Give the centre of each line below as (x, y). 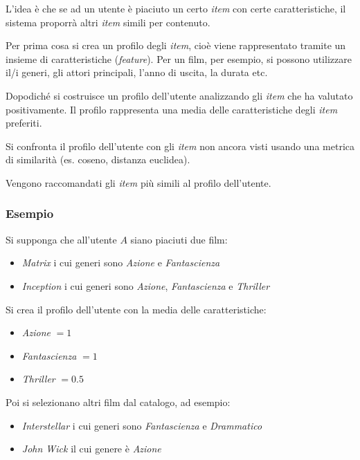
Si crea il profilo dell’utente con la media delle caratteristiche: (136, 309)
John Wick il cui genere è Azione (91, 449)
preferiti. (24, 123)
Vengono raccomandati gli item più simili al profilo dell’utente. (138, 182)
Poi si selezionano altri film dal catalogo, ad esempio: (118, 402)
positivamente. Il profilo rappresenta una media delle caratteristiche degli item (172, 109)
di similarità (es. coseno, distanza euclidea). (98, 159)
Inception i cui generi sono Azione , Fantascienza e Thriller (146, 285)
